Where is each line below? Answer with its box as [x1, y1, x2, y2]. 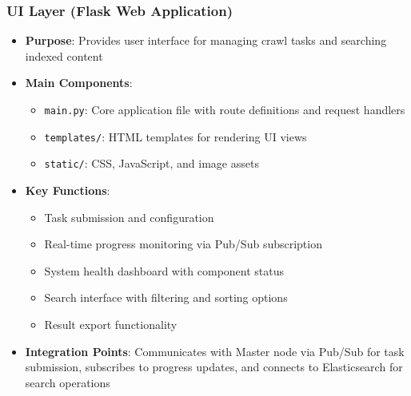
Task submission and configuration [44, 208, 214, 225]
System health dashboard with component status [44, 262, 285, 279]
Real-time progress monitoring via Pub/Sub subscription [44, 236, 322, 252]
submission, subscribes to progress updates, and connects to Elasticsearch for [25, 358, 403, 375]
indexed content [25, 47, 103, 64]
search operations [25, 374, 110, 390]
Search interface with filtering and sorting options [44, 289, 288, 306]
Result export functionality [44, 315, 178, 332]
